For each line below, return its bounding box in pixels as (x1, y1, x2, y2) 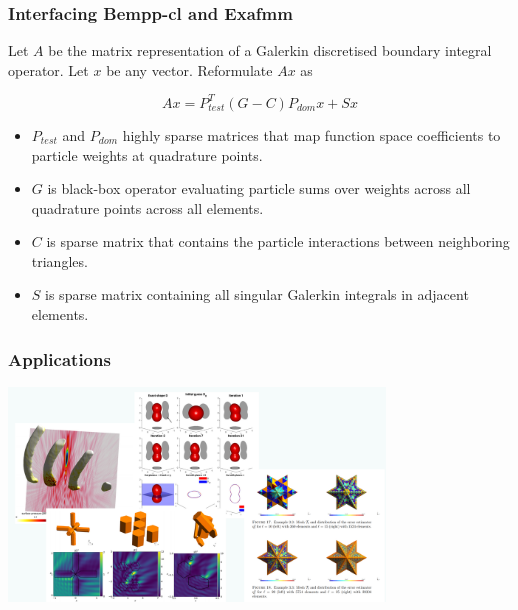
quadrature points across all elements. (31, 197, 264, 218)
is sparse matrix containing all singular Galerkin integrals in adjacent (45, 284, 469, 305)
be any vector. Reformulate (106, 59, 273, 80)
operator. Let (8, 59, 89, 80)
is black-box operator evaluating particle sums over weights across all (47, 178, 471, 199)
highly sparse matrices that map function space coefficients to (122, 124, 501, 145)
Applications (8, 346, 111, 371)
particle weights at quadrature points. (31, 144, 263, 165)
